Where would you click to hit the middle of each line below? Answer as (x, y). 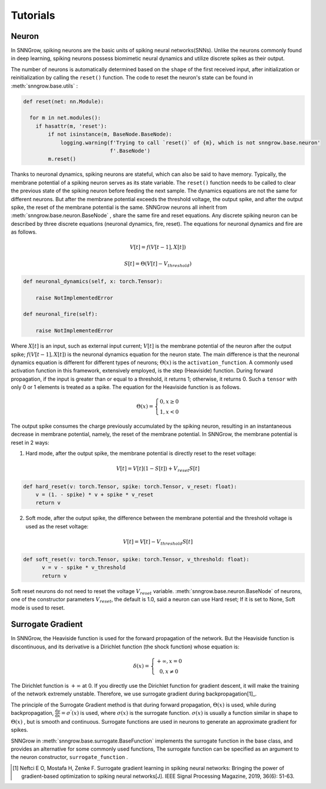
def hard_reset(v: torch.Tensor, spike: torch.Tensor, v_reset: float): (130, 486)
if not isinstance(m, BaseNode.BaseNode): (110, 134)
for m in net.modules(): (65, 118)
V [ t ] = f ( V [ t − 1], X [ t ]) (158, 247)
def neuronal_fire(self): (61, 314)
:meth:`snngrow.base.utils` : (44, 86)
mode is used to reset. (38, 607)
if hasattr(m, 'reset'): (71, 126)
